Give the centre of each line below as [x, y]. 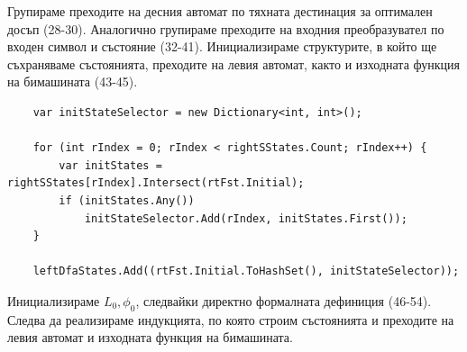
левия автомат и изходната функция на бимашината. [150, 337]
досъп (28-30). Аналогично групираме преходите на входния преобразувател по [226, 28]
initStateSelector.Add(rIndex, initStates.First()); [246, 218]
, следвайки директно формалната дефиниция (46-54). [284, 300]
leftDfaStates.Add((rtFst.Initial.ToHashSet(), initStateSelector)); [246, 271]
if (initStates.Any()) [127, 200]
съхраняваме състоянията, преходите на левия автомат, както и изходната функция [233, 63]
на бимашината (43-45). [73, 81]
